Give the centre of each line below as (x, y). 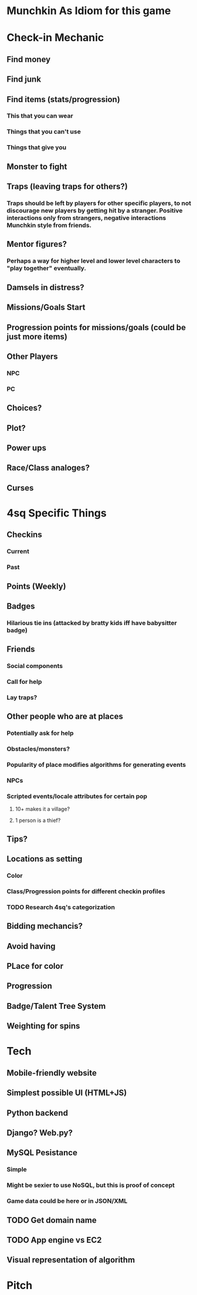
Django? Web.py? (40, 1133)
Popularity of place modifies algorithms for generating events (96, 765)
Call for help (24, 682)
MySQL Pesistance (42, 1153)
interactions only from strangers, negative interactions (86, 218)
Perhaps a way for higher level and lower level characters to (94, 261)
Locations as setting (45, 859)
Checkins (25, 535)
